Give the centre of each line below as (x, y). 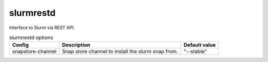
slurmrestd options (31, 38)
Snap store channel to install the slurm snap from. (120, 52)
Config (21, 45)
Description (76, 45)
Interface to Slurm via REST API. (42, 28)
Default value (200, 45)
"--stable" (196, 52)
